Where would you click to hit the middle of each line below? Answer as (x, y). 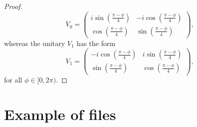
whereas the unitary (34, 43)
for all (13, 80)
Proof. (13, 6)
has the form (96, 43)
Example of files (60, 114)
